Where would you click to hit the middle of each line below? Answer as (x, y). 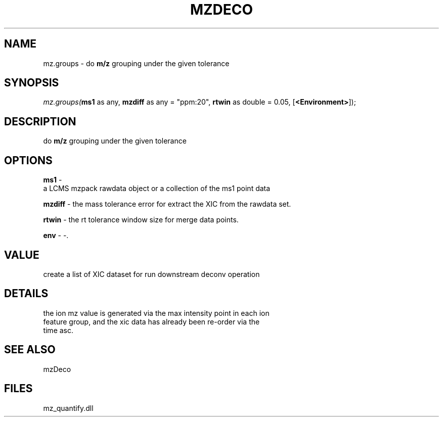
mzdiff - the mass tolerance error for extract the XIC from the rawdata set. (167, 204)
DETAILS (26, 294)
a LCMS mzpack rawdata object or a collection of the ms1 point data (157, 189)
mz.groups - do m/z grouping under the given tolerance (136, 63)
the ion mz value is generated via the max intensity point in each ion (156, 313)
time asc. (58, 330)
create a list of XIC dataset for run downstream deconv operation (151, 274)
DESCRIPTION (40, 121)
